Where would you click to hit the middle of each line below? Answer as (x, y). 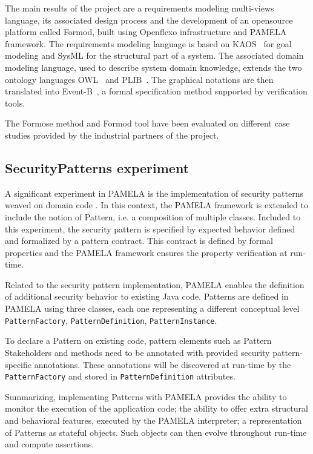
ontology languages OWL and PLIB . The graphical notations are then (139, 79)
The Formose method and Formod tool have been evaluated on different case (147, 123)
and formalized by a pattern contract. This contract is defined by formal (139, 241)
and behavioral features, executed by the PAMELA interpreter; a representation (153, 420)
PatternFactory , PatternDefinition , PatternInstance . (111, 320)
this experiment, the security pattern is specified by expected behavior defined (150, 229)
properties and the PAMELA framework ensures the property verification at (146, 252)
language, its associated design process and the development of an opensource (149, 20)
